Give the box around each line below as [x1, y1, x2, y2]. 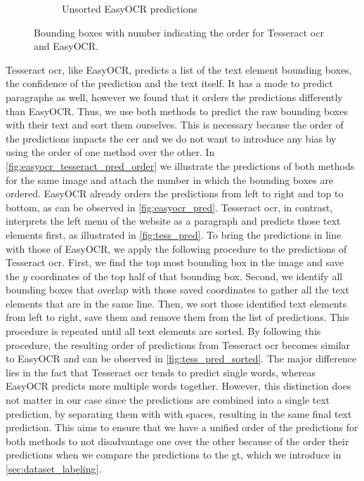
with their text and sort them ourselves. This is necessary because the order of [6, 117, 344, 132]
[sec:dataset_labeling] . [6, 461, 102, 475]
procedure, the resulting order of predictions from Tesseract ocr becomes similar [6, 337, 351, 352]
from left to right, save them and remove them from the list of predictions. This [6, 310, 349, 324]
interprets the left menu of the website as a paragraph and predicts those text [6, 213, 341, 228]
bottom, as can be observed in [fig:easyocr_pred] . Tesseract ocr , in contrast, [6, 199, 333, 214]
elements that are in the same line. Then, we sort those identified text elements [6, 296, 347, 310]
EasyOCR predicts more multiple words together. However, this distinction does [6, 378, 351, 393]
